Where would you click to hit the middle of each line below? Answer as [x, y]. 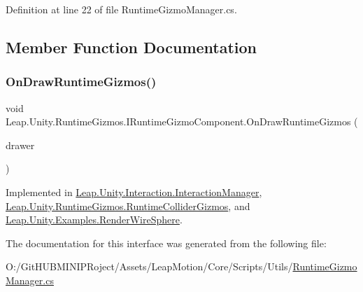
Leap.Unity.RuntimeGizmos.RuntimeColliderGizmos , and [128, 206]
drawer [20, 145]
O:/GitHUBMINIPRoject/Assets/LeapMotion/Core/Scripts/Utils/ [149, 266]
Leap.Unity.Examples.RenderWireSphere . [94, 220]
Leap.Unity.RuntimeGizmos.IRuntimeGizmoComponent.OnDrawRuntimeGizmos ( [182, 121]
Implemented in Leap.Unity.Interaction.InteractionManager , [134, 192]
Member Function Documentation [131, 47]
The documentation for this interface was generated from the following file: [166, 243]
